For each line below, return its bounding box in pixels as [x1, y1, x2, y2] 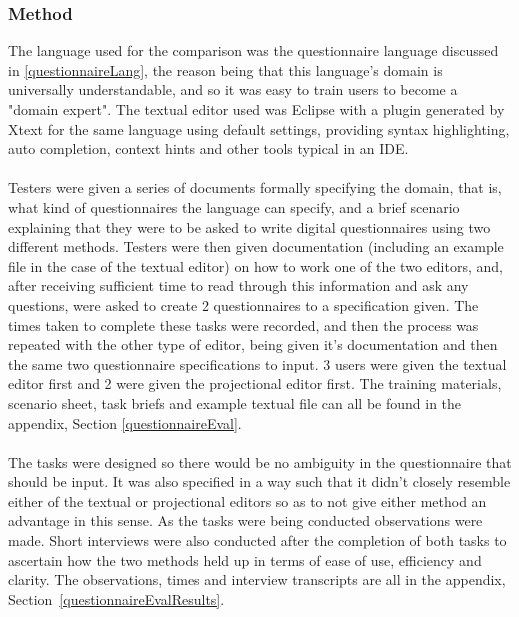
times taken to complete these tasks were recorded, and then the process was [8, 314, 479, 335]
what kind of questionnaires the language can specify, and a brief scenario [8, 196, 460, 217]
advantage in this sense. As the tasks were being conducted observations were [8, 510, 483, 531]
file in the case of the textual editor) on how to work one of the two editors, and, [8, 255, 503, 276]
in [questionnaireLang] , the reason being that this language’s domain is [8, 59, 443, 80]
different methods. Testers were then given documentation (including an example [8, 236, 504, 257]
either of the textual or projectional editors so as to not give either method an [8, 490, 487, 511]
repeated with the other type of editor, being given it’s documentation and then [8, 334, 498, 355]
